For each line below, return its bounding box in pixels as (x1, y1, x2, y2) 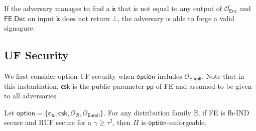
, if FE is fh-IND (198, 107, 249, 117)
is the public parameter (72, 80, 144, 91)
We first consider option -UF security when (4, 70, 135, 81)
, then (112, 117, 131, 127)
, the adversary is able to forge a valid (117, 13, 234, 23)
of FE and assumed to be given (156, 80, 252, 91)
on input (28, 13, 54, 23)
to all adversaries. (4, 90, 58, 101)
